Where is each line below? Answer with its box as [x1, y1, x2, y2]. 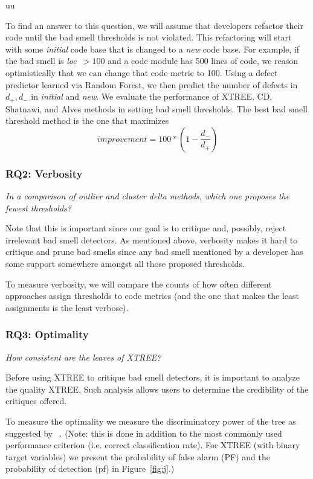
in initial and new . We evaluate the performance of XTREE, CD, [31, 90, 273, 103]
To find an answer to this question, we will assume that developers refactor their [5, 19, 303, 31]
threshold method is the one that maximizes [5, 114, 169, 127]
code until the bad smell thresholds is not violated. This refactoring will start [5, 31, 292, 43]
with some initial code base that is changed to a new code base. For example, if [5, 42, 300, 55]
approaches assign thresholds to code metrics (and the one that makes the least [5, 289, 300, 302]
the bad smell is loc [5, 54, 77, 67]
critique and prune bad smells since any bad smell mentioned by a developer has [5, 245, 303, 258]
